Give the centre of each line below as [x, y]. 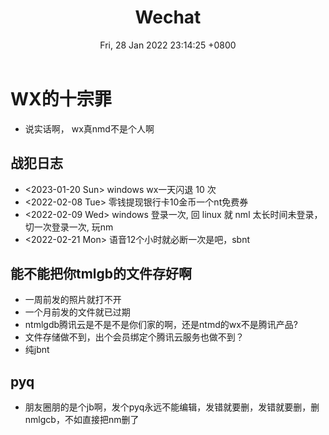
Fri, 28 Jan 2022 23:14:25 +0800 [168, 45]
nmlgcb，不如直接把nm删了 [82, 420]
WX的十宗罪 [61, 98]
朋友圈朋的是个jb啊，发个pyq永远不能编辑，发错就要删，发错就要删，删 [172, 407]
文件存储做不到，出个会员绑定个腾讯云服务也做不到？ [134, 337]
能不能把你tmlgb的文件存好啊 [101, 273]
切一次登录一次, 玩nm [69, 227]
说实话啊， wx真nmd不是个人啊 [89, 128]
